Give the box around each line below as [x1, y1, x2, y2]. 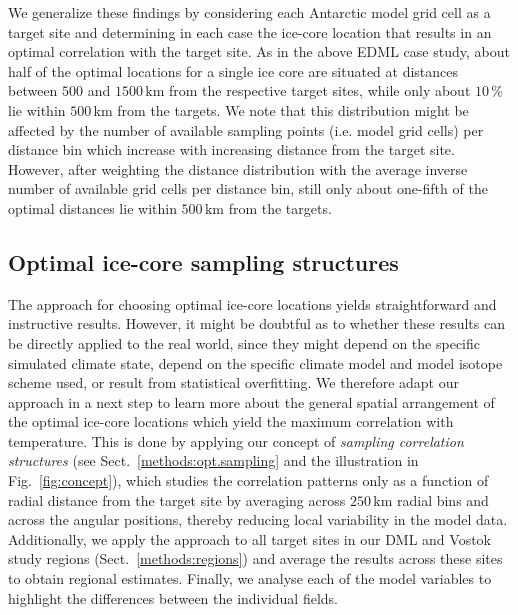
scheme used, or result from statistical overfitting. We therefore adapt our [8, 372, 459, 393]
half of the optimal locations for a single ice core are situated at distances [8, 60, 459, 81]
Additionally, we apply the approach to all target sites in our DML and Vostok [8, 528, 491, 549]
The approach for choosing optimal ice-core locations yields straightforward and [8, 293, 497, 314]
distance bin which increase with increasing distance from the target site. [8, 139, 455, 160]
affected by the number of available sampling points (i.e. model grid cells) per [8, 119, 484, 140]
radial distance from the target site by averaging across [8, 489, 346, 510]
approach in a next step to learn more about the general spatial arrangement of [8, 391, 495, 412]
